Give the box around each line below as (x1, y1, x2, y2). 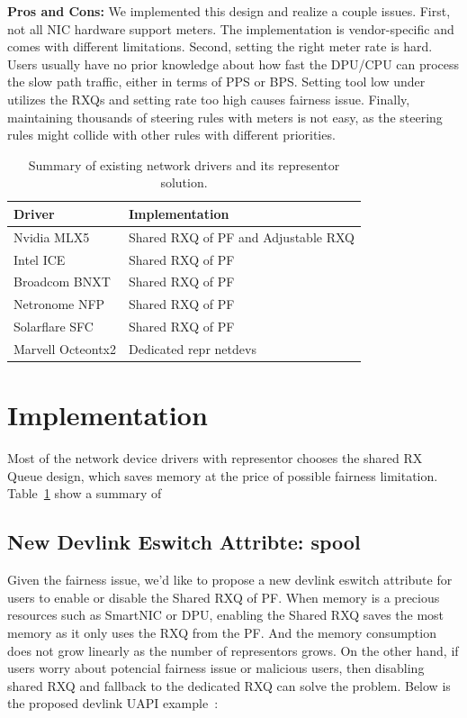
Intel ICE (13, 250, 66, 268)
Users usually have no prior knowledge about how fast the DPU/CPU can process (7, 54, 460, 73)
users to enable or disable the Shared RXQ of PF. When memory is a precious (7, 587, 440, 606)
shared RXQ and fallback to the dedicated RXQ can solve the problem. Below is (7, 676, 451, 695)
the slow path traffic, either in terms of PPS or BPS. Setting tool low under (7, 72, 426, 91)
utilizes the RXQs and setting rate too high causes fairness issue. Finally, (7, 89, 410, 108)
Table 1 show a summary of (7, 484, 162, 503)
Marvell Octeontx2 (13, 340, 116, 358)
